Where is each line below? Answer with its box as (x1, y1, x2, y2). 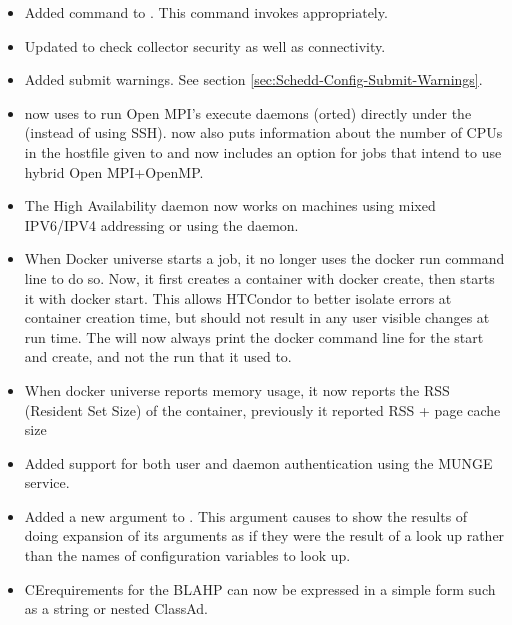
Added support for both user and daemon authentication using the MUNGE (24, 452, 493, 473)
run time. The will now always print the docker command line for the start (24, 326, 484, 347)
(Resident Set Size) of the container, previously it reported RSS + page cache (24, 399, 501, 420)
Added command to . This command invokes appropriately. (24, 2, 388, 22)
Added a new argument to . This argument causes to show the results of (24, 505, 468, 526)
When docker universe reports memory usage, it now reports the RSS (24, 379, 450, 400)
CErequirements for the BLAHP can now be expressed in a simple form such (24, 578, 496, 599)
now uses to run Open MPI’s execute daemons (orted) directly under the (24, 102, 472, 123)
